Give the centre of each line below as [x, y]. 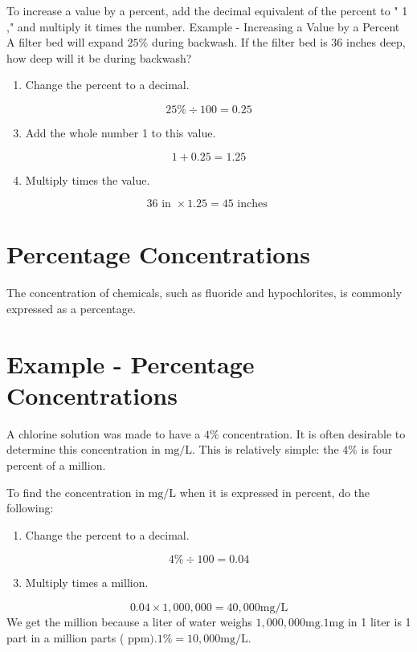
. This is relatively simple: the [265, 449]
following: [30, 508]
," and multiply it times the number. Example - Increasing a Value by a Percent [203, 26]
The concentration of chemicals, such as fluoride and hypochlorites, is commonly [204, 293]
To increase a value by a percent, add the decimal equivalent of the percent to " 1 [207, 10]
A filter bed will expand [65, 42]
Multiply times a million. [87, 583]
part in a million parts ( [65, 637]
